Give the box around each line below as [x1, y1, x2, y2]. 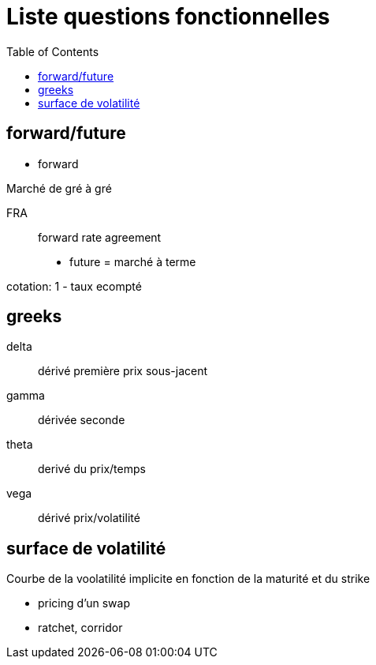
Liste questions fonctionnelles [6, 3, 330, 30]
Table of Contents [6, 44, 99, 58]
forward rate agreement [38, 230, 162, 244]
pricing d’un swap [38, 596, 130, 611]
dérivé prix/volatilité [38, 511, 140, 525]
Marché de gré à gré [6, 181, 112, 195]
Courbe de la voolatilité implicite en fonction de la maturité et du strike [6, 572, 370, 586]
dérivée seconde [38, 413, 125, 427]
